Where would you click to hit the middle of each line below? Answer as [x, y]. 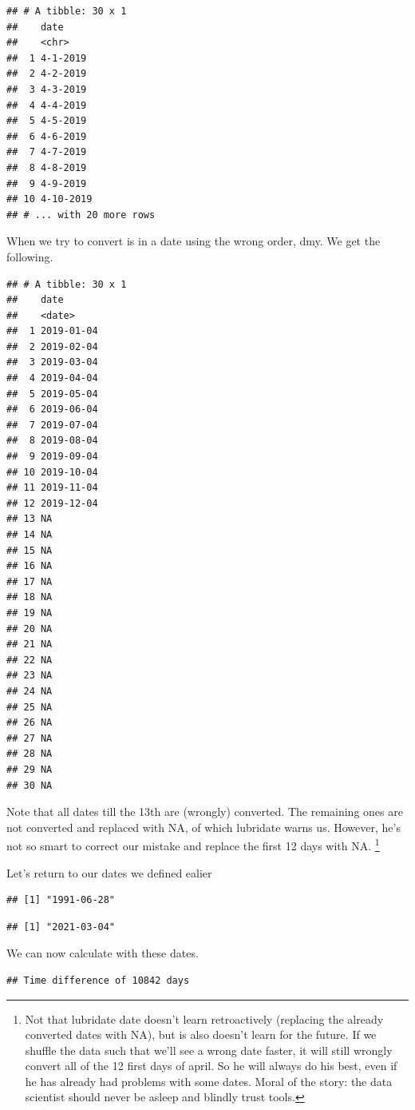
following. [30, 256]
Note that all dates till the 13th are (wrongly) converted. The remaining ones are [205, 812]
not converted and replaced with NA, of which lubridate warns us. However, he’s [204, 827]
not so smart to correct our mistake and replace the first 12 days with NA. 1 [193, 844]
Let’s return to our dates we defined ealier [109, 872]
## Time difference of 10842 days [98, 980]
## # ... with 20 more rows [81, 215]
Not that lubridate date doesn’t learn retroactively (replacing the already [204, 1018]
